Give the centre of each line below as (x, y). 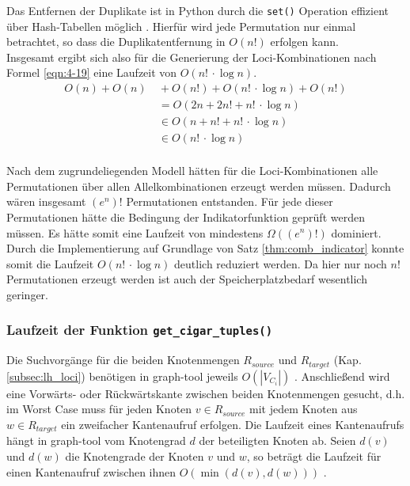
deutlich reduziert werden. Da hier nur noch (281, 263)
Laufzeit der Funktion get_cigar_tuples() (140, 330)
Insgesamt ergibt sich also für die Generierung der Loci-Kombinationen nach (192, 57)
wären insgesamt (46, 201)
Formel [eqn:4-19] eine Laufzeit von (92, 72)
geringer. (27, 294)
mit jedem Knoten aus (303, 409)
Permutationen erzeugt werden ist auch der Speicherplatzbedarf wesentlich (187, 279)
